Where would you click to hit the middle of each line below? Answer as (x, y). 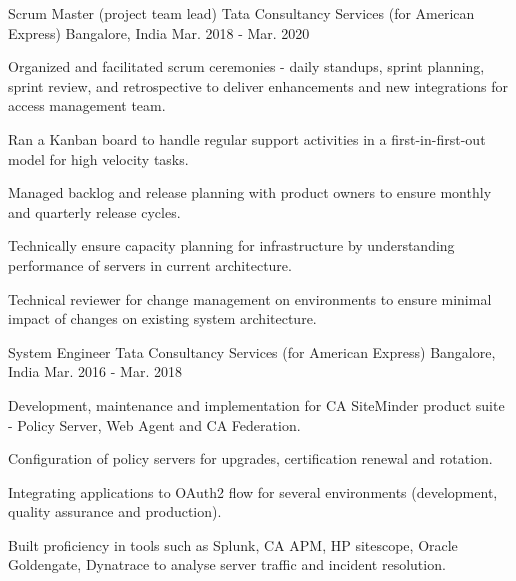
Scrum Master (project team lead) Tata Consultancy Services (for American (241, 13)
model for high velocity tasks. (98, 158)
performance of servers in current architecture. (150, 264)
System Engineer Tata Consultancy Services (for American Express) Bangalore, (252, 351)
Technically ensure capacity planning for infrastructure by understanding (231, 245)
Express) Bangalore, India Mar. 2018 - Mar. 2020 (159, 32)
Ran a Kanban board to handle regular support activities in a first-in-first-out (247, 138)
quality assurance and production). (115, 511)
